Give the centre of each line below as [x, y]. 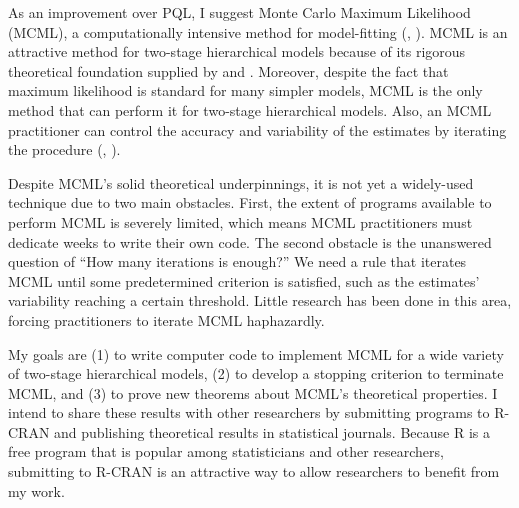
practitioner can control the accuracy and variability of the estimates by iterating [257, 129]
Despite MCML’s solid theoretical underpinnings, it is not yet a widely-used [241, 182]
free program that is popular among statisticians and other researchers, [226, 451]
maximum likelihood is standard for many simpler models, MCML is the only [245, 90]
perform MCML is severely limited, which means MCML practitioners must [240, 221]
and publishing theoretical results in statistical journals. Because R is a [272, 431]
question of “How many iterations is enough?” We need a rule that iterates [237, 261]
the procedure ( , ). [64, 149]
